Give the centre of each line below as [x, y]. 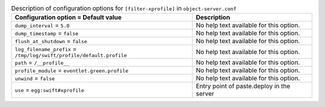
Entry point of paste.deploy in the [243, 86]
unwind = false [35, 78]
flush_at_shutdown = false [51, 41]
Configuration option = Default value [68, 17]
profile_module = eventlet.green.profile [72, 70]
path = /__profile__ [42, 63]
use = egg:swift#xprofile [49, 90]
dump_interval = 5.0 [42, 25]
